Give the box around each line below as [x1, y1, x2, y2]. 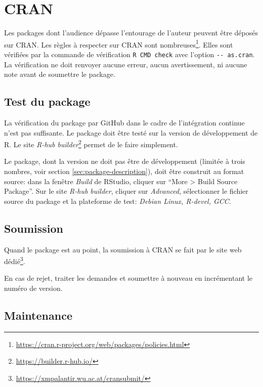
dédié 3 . [4, 254, 25, 266]
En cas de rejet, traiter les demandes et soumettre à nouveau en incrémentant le [4, 273, 253, 283]
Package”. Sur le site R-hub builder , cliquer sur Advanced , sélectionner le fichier [4, 186, 248, 196]
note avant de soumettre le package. [4, 69, 115, 79]
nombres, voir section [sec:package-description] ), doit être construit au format [4, 166, 244, 177]
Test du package [4, 94, 91, 109]
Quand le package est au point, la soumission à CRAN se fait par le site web [4, 244, 242, 254]
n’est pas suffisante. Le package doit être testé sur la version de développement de [4, 127, 258, 138]
